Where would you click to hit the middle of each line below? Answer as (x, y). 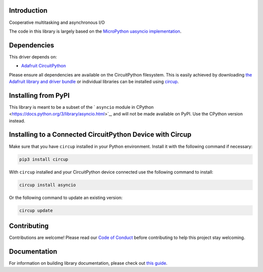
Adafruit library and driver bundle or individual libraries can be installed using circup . (94, 81)
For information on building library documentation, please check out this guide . (88, 263)
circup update (36, 210)
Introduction (28, 10)
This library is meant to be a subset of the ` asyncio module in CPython (81, 107)
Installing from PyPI (39, 95)
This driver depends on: (33, 57)
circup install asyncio (48, 185)
